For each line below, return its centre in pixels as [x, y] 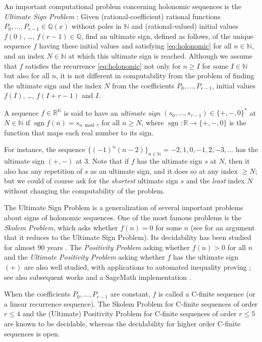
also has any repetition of [43, 170]
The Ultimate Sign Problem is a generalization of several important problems [124, 207]
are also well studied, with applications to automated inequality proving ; [138, 266]
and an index [24, 55]
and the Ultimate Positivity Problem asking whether [85, 257]
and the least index [215, 181]
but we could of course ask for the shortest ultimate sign [91, 181]
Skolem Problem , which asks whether [61, 227]
